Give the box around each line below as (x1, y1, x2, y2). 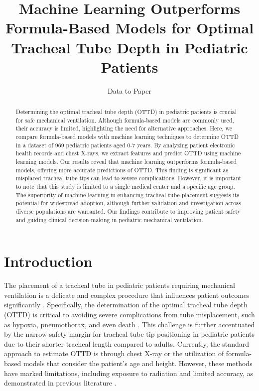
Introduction (4, 251, 93, 271)
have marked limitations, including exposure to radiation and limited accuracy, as (4, 368, 254, 378)
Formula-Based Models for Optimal (5, 17, 254, 38)
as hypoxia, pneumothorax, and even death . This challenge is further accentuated (4, 319, 255, 329)
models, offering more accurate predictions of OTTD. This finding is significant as (15, 165, 229, 174)
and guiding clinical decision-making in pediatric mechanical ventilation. (15, 215, 203, 224)
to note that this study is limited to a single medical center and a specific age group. (15, 182, 235, 190)
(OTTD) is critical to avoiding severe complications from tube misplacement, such (4, 309, 255, 319)
